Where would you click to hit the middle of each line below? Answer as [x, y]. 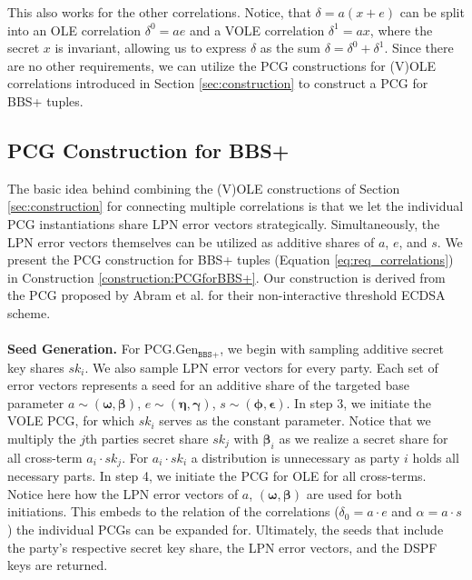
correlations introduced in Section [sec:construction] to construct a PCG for [218, 83]
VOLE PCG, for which [71, 420]
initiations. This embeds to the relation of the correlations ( [173, 511]
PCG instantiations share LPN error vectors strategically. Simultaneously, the [224, 223]
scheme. [29, 312]
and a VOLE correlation [257, 30]
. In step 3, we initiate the [359, 402]
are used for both [354, 493]
